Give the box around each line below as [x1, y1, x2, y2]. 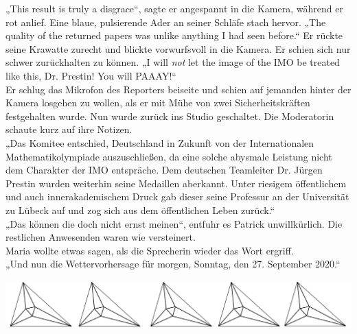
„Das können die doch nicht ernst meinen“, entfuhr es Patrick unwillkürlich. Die [5, 216, 343, 230]
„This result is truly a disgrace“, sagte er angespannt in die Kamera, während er [5, 1, 343, 15]
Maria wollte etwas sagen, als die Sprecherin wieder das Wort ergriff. [5, 243, 294, 257]
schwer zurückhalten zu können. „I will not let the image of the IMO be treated [5, 55, 340, 69]
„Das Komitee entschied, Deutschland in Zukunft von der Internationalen [5, 135, 314, 150]
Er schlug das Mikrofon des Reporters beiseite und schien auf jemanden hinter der [5, 82, 352, 96]
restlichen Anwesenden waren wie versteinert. [5, 230, 196, 244]
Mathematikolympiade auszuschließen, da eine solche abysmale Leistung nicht [5, 149, 332, 163]
